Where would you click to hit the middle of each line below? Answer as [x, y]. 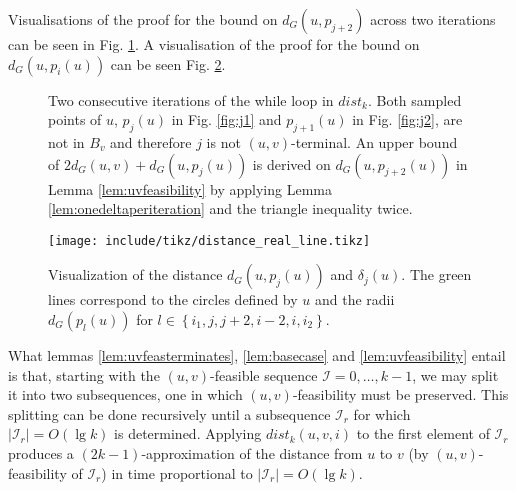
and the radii [354, 299]
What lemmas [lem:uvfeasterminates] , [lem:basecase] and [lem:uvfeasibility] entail [257, 355]
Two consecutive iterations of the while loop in [191, 99]
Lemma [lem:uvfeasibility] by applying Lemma [190, 188]
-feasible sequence [264, 374]
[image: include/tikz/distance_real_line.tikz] [209, 240]
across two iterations [433, 19]
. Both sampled [414, 99]
